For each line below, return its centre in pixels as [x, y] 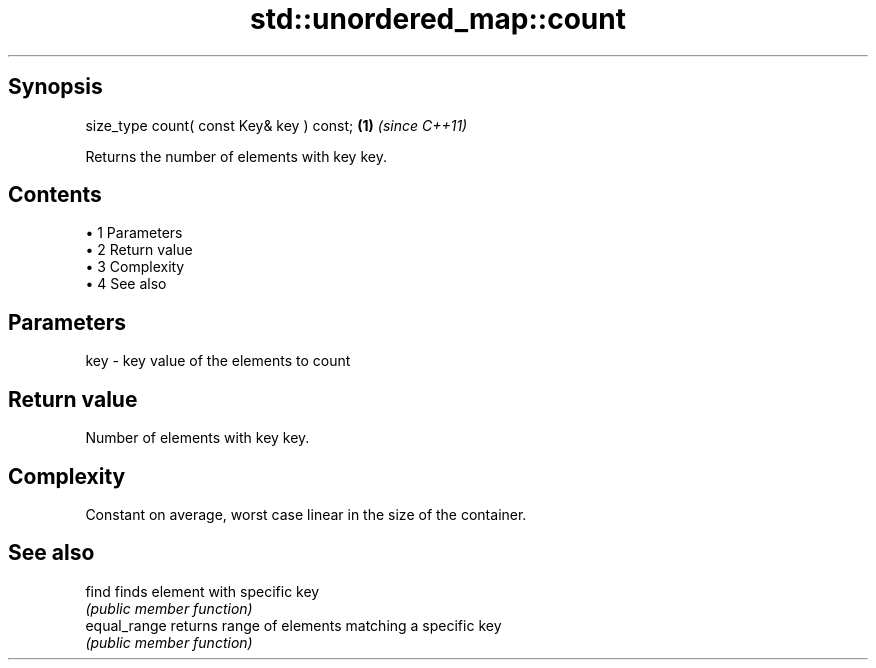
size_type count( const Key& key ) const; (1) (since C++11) [276, 125]
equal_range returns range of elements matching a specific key [293, 625]
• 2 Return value [139, 250]
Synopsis [55, 87]
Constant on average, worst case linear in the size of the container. [306, 514]
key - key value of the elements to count [218, 361]
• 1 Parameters [134, 233]
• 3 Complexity [135, 267]
